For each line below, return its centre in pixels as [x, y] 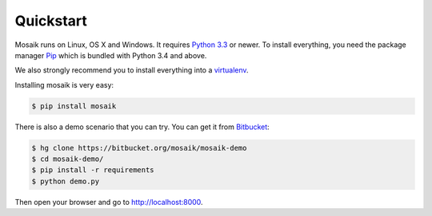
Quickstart [51, 21]
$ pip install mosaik [74, 106]
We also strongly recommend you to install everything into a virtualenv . [132, 70]
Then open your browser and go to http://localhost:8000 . [109, 202]
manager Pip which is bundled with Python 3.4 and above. [111, 55]
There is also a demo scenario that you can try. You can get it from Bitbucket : [142, 127]
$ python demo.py [66, 181]
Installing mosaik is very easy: [64, 84]
